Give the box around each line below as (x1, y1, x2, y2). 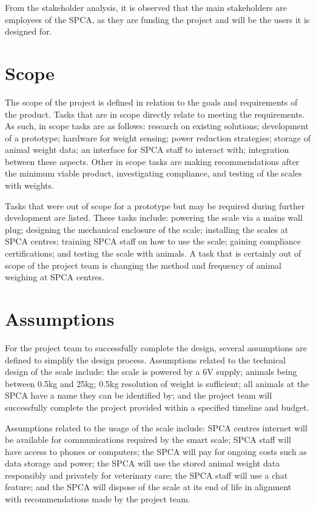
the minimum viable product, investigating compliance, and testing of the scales (5, 167, 302, 180)
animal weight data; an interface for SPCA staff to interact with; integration (5, 143, 289, 156)
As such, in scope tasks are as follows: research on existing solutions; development (5, 120, 309, 132)
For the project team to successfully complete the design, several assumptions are (5, 341, 307, 354)
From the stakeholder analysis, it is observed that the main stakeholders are (5, 1, 287, 13)
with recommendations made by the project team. (5, 493, 190, 505)
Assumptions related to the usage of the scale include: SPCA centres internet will (5, 421, 308, 434)
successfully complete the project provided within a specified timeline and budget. (5, 400, 309, 413)
